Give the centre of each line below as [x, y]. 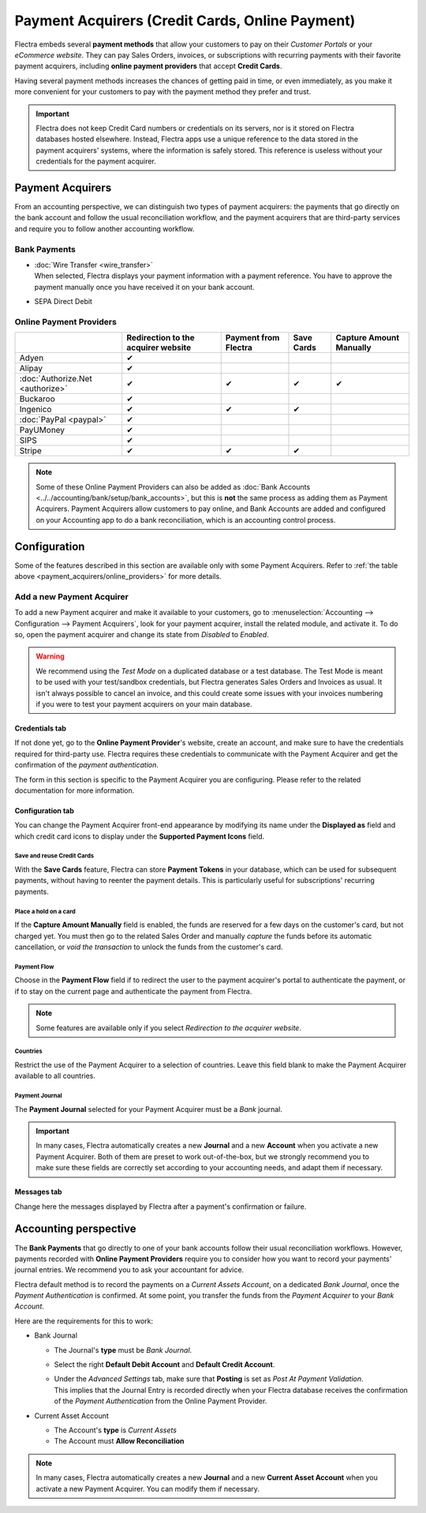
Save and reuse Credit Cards [54, 856]
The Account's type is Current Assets [116, 1430]
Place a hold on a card [45, 911]
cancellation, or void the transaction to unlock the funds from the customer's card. [149, 947]
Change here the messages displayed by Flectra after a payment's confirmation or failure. [161, 1206]
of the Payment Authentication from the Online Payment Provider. [161, 1401]
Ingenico [35, 409]
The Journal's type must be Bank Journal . [123, 1350]
